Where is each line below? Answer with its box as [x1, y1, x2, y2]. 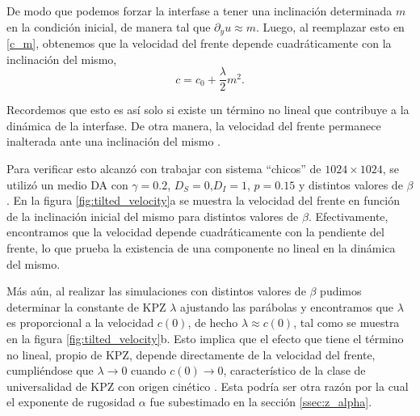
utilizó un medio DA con [6, 176, 128, 193]
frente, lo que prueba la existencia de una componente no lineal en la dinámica [6, 240, 396, 257]
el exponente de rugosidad [6, 393, 136, 410]
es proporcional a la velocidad [6, 314, 154, 331]
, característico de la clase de [223, 362, 366, 379]
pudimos [320, 282, 362, 299]
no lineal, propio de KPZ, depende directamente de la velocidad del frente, [6, 346, 376, 363]
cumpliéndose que [6, 362, 94, 379]
